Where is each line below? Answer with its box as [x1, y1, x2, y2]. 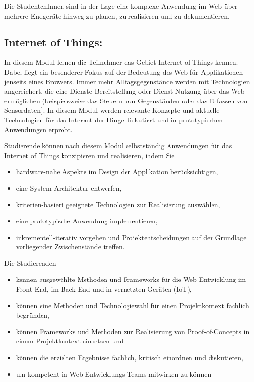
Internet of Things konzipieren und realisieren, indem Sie [4, 150, 175, 160]
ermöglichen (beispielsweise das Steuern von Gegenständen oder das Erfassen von [4, 95, 248, 105]
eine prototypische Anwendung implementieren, [16, 216, 158, 226]
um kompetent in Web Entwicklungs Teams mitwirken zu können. [16, 368, 213, 379]
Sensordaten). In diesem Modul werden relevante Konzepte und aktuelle [4, 105, 220, 115]
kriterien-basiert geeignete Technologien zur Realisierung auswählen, [16, 199, 220, 209]
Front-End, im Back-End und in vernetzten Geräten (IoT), [16, 284, 192, 294]
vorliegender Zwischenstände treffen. [16, 241, 125, 252]
